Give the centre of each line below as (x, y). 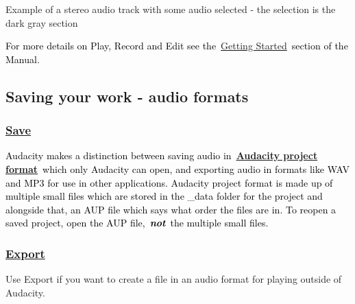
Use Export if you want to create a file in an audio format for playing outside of (174, 279)
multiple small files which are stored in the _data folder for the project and (164, 196)
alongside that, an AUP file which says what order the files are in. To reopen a (171, 209)
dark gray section (42, 22)
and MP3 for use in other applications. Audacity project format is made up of (169, 182)
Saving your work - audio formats (127, 96)
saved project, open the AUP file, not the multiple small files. (137, 223)
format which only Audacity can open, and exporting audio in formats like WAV (177, 168)
